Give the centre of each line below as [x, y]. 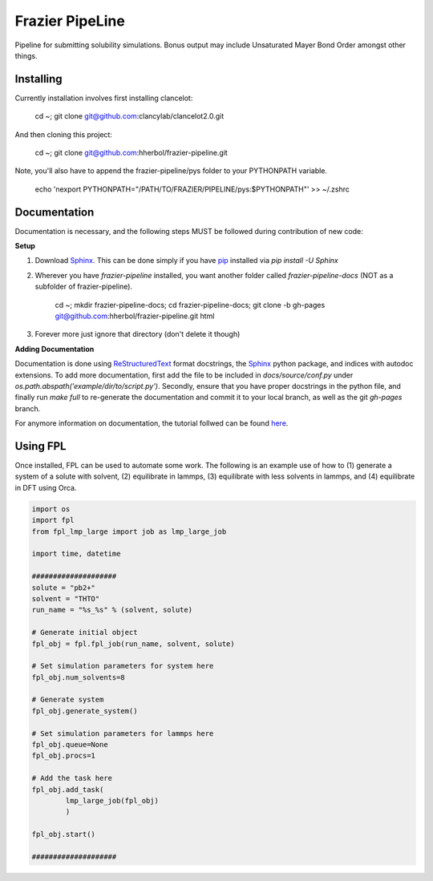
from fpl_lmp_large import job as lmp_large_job [129, 531]
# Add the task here [72, 778]
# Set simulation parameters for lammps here [123, 733]
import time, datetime [76, 554]
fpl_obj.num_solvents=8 [79, 677]
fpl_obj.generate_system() [85, 711]
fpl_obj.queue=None [70, 745]
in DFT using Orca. [46, 487]
